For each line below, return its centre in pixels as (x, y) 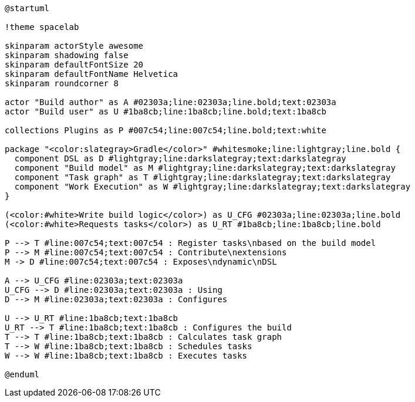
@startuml (27, 8)
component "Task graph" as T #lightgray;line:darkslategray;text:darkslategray (203, 177)
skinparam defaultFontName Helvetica (92, 74)
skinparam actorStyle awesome (74, 46)
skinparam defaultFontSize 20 (74, 65)
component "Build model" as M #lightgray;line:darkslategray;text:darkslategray (205, 168)
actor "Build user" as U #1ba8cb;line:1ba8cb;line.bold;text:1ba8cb (166, 112)
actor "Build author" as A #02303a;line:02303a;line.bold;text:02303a (171, 102)
